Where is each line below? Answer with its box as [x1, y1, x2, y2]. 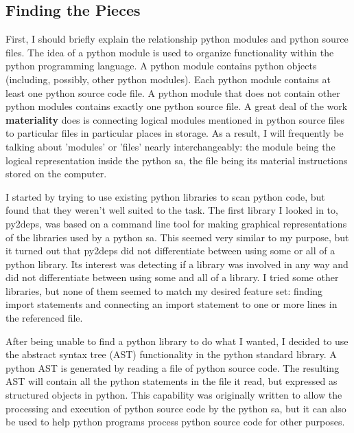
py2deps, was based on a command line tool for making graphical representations [5, 216, 347, 230]
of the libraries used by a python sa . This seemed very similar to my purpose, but [5, 230, 349, 244]
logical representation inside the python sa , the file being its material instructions [5, 153, 348, 167]
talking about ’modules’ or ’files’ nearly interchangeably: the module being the [5, 139, 335, 153]
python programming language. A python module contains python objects [5, 58, 317, 73]
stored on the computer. [5, 166, 107, 181]
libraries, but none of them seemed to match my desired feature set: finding [5, 283, 323, 298]
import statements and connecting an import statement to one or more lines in [5, 297, 338, 311]
